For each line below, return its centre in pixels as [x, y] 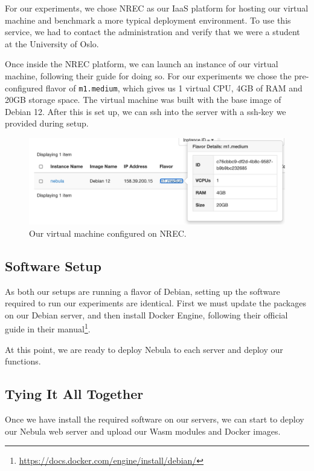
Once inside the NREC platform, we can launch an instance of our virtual [142, 64]
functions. [23, 361]
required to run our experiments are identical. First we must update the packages [155, 303]
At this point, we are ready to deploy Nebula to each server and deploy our [144, 349]
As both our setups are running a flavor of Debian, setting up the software [143, 291]
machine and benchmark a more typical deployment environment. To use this [148, 20]
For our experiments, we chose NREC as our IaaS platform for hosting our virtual [157, 8]
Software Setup [53, 265]
